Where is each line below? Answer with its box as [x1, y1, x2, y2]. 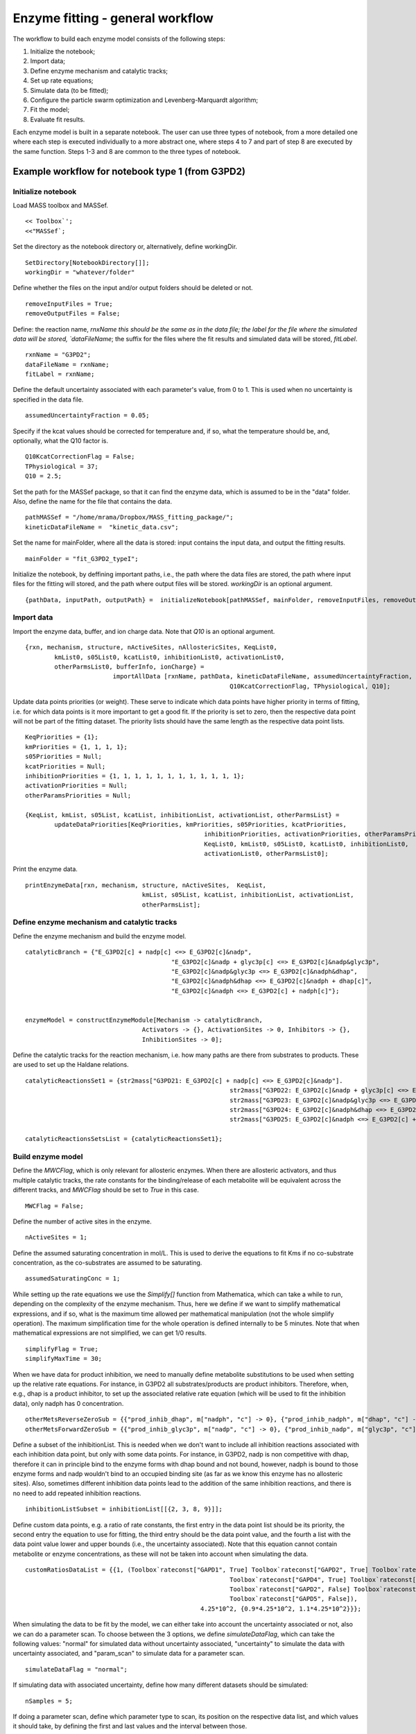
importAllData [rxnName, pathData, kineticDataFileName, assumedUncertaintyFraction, [112, 673, 413, 680]
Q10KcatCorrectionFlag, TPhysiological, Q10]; [229, 682, 391, 690]
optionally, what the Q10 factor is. [12, 437, 109, 445]
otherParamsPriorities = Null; [25, 791, 132, 799]
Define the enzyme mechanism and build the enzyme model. [12, 932, 187, 940]
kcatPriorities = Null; [25, 762, 106, 770]
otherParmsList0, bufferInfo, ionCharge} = [54, 663, 205, 671]
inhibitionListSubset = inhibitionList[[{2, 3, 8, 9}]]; [25, 1505, 223, 1513]
